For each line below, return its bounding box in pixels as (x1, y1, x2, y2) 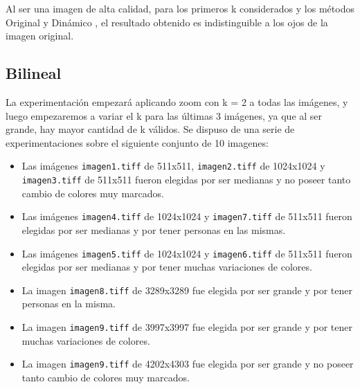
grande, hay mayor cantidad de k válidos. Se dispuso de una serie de (6, 122, 295, 136)
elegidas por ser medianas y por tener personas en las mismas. (21, 222, 286, 237)
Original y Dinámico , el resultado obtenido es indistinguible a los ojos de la (6, 15, 328, 29)
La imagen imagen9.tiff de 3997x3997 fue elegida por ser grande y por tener (21, 320, 353, 334)
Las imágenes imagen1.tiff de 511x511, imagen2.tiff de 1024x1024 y (21, 159, 325, 173)
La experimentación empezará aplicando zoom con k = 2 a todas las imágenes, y (6, 94, 348, 109)
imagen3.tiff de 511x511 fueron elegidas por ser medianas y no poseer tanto (21, 172, 351, 187)
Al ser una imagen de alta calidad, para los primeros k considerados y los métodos (6, 1, 354, 15)
